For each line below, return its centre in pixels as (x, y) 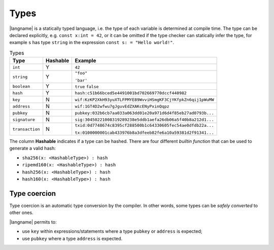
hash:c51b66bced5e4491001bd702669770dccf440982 (131, 93)
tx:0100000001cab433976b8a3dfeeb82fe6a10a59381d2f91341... (144, 133)
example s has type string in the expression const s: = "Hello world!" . (92, 43)
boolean (21, 86)
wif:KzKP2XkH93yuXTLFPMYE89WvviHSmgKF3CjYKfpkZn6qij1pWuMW (144, 100)
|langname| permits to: (33, 222)
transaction (26, 129)
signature (24, 119)
